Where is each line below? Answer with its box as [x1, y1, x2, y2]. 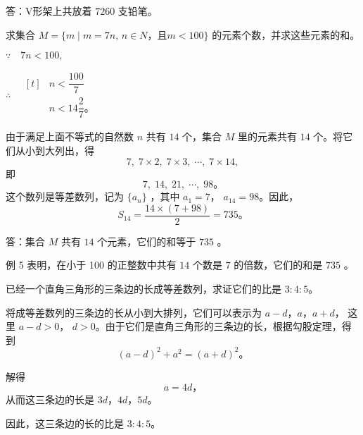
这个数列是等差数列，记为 [6, 189, 124, 204]
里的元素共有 [237, 129, 297, 144]
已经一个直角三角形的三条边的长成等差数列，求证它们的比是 [6, 281, 281, 295]
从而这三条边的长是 [6, 392, 94, 407]
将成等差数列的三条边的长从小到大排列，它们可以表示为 [6, 305, 262, 319]
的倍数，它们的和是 [234, 257, 323, 272]
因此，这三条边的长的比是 [6, 416, 124, 431]
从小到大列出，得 [15, 142, 94, 157]
